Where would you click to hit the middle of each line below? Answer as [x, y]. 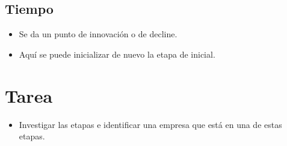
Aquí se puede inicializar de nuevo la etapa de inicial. [117, 54]
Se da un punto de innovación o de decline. [98, 34]
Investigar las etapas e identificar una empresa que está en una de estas [150, 124]
